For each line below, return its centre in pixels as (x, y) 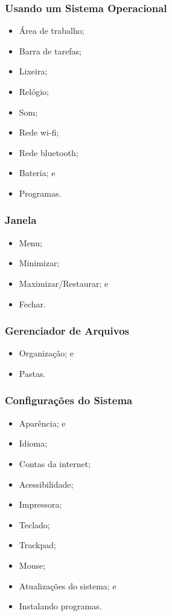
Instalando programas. (60, 606)
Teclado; (34, 524)
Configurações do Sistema (69, 400)
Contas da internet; (55, 463)
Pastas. (32, 373)
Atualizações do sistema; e (68, 585)
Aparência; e (42, 423)
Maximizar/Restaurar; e (64, 283)
